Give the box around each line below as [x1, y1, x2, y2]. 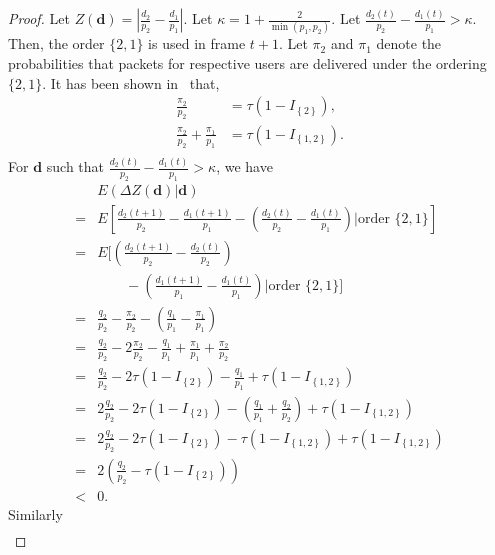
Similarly [8, 503, 63, 524]
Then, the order [8, 33, 105, 54]
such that [46, 156, 105, 177]
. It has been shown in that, [42, 72, 220, 93]
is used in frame [148, 33, 246, 54]
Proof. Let [8, 8, 70, 28]
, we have [216, 156, 273, 177]
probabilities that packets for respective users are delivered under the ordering [8, 52, 487, 73]
